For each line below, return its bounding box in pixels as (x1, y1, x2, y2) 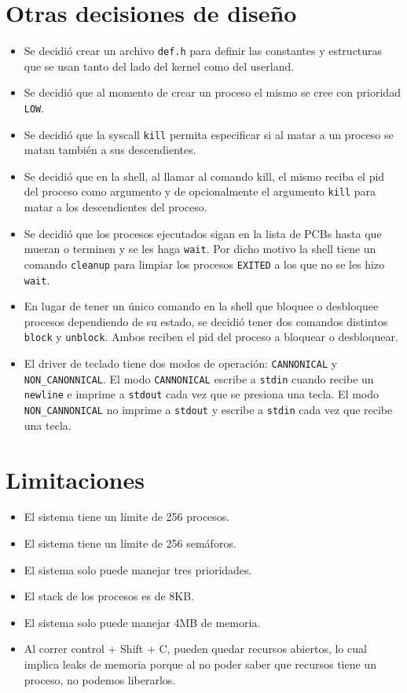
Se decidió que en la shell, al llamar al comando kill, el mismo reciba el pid (24, 167, 385, 184)
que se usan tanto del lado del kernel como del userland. (24, 57, 295, 74)
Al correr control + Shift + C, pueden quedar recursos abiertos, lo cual (24, 640, 367, 657)
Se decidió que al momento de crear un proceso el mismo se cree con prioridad (24, 84, 401, 101)
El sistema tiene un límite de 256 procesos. (24, 508, 230, 525)
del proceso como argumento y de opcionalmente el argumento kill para (24, 183, 376, 200)
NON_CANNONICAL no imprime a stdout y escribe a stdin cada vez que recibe (24, 401, 393, 418)
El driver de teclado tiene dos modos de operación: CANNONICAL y (24, 355, 338, 372)
